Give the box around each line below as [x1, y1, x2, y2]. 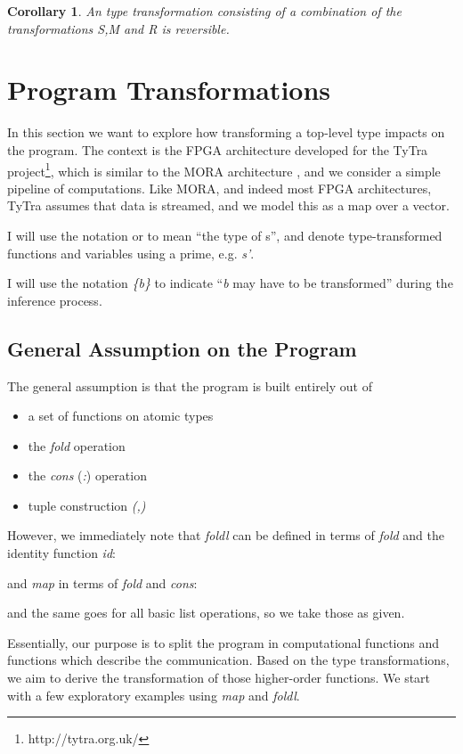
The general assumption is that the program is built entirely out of [7, 376, 372, 395]
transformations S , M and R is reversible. [7, 19, 230, 37]
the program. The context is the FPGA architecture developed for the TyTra [7, 140, 428, 159]
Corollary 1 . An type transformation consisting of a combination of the [7, 2, 402, 20]
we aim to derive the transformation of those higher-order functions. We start [7, 668, 431, 687]
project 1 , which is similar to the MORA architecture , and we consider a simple [7, 159, 441, 180]
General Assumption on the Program [7, 334, 357, 362]
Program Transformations [7, 71, 331, 108]
